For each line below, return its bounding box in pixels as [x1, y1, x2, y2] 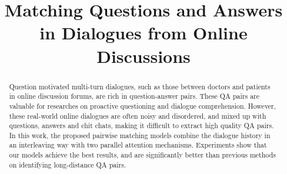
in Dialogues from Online [39, 21, 248, 45]
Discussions [96, 43, 191, 68]
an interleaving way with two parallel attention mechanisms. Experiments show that [9, 140, 267, 150]
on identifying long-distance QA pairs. [9, 159, 126, 169]
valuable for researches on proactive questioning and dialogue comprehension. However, [9, 101, 276, 111]
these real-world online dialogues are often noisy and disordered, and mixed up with [9, 111, 266, 121]
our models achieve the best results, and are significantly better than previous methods [9, 150, 276, 160]
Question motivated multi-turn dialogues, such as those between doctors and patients [9, 81, 271, 91]
